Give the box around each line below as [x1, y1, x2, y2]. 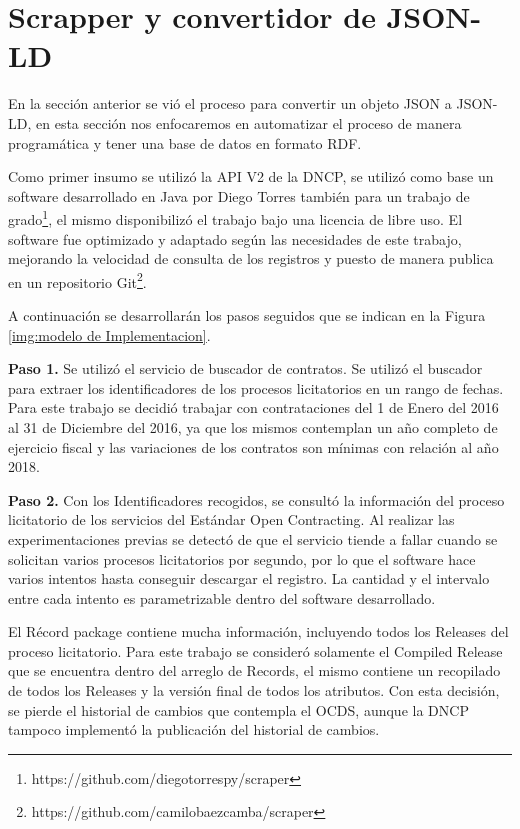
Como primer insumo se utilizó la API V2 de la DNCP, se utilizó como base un [8, 166, 494, 187]
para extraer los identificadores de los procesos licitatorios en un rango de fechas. [8, 377, 504, 398]
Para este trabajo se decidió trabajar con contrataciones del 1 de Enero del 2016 [8, 397, 499, 418]
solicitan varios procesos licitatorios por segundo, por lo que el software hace [8, 548, 476, 569]
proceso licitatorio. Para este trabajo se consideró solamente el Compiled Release [8, 640, 503, 661]
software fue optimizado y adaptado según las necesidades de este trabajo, [8, 228, 462, 249]
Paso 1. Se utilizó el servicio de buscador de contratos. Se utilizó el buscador [8, 358, 483, 379]
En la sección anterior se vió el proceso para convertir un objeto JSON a [8, 93, 452, 114]
